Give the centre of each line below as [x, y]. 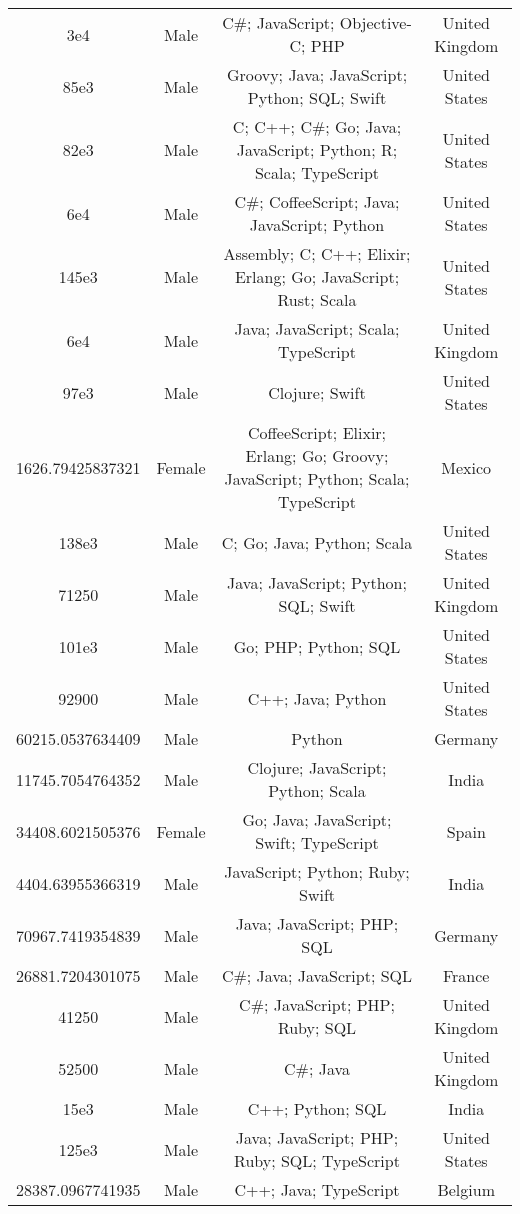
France [466, 975]
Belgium [466, 1189]
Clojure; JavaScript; [317, 767]
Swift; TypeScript [317, 842]
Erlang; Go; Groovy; [317, 455]
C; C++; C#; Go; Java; [317, 126]
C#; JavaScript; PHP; [317, 1004]
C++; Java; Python [317, 698]
